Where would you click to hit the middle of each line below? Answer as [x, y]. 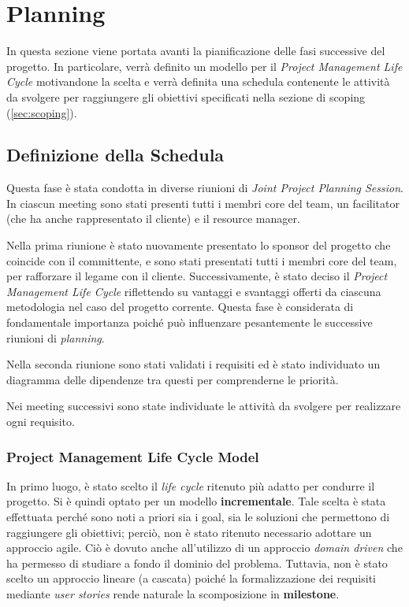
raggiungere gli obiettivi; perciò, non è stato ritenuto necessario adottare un [189, 532]
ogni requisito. [41, 422]
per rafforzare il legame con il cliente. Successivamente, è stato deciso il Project [197, 276]
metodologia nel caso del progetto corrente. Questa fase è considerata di [180, 307]
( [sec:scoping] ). [42, 112]
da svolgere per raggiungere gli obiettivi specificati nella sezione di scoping [186, 96]
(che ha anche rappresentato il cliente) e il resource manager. [153, 218]
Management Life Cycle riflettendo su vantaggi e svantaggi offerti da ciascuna [194, 291]
